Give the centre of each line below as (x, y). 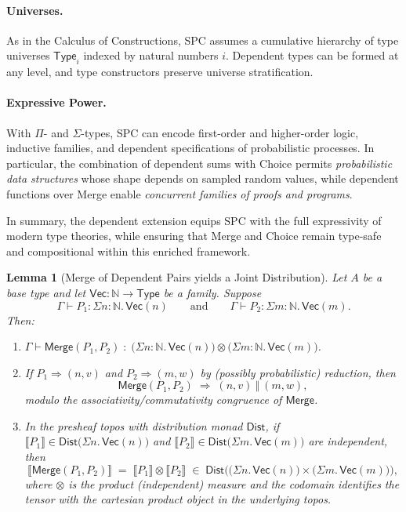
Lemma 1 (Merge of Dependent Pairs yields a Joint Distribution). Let (177, 277)
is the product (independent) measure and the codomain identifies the (234, 483)
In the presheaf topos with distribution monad (134, 425)
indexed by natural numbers (151, 55)
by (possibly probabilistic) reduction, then (298, 372)
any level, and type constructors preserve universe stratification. (160, 72)
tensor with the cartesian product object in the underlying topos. (178, 499)
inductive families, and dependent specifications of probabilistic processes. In (190, 148)
